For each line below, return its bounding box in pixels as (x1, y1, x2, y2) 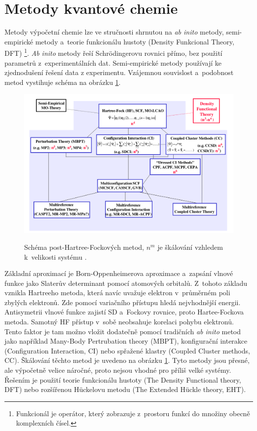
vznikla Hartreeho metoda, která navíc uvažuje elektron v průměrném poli (4, 287, 230, 298)
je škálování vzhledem (157, 241, 223, 252)
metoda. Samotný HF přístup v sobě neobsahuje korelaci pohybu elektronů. (4, 316, 234, 327)
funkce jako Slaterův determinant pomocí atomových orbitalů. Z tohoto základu (4, 277, 248, 288)
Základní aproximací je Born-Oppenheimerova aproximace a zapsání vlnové (4, 268, 233, 278)
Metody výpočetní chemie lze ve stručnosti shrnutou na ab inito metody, (4, 27, 224, 37)
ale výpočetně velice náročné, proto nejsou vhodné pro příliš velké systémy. (4, 365, 231, 375)
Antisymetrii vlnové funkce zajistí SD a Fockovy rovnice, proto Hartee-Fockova (4, 307, 244, 317)
